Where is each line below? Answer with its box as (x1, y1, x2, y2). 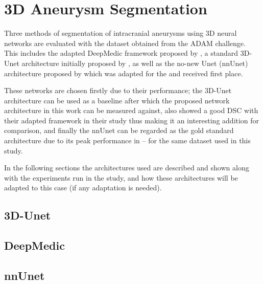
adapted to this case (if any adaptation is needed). (4, 182, 162, 193)
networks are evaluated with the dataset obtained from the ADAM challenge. (4, 37, 246, 48)
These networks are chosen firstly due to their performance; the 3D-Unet (4, 85, 232, 96)
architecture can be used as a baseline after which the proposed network (4, 95, 230, 105)
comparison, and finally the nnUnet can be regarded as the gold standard (4, 125, 234, 136)
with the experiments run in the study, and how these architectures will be (4, 172, 238, 183)
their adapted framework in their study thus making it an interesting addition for (4, 115, 259, 125)
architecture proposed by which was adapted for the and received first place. (4, 68, 243, 78)
